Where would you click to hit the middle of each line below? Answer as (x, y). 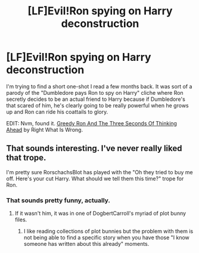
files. (21, 220)
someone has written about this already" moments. (86, 244)
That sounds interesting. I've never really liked (94, 148)
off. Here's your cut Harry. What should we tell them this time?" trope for (95, 178)
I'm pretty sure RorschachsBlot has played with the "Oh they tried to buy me (99, 172)
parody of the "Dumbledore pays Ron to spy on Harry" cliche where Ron (95, 92)
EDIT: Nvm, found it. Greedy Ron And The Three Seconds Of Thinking (92, 123)
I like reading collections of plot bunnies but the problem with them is (108, 232)
